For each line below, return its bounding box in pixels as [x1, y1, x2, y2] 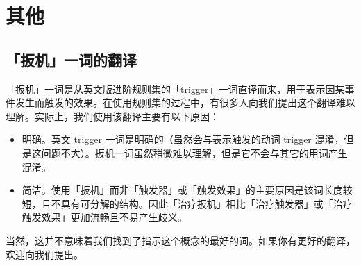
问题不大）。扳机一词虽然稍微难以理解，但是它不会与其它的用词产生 [41, 145, 348, 160]
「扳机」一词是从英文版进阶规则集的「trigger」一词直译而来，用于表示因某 [6, 81, 345, 96]
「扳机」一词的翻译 [6, 49, 137, 70]
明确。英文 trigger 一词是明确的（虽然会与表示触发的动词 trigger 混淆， [22, 132, 344, 147]
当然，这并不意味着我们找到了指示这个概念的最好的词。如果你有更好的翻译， [6, 233, 355, 247]
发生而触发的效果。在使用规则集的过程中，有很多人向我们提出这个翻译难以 [15, 95, 355, 110]
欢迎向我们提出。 [6, 247, 83, 261]
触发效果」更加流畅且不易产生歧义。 [22, 210, 187, 224]
